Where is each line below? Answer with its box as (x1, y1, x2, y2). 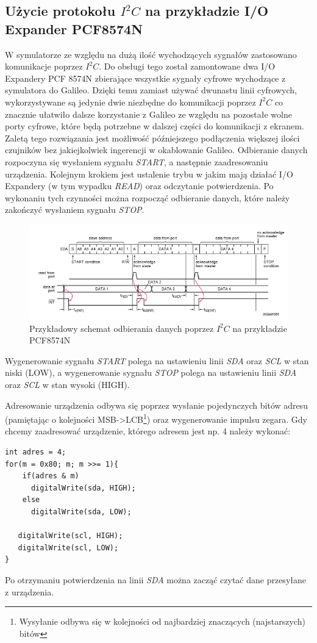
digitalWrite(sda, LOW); (30, 507, 132, 516)
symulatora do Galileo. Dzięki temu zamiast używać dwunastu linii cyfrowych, (5, 84, 297, 96)
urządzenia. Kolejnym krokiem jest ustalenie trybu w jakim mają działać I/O (5, 167, 293, 180)
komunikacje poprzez (5, 60, 83, 73)
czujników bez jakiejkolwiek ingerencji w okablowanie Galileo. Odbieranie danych (5, 143, 308, 156)
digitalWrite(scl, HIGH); (18, 531, 123, 541)
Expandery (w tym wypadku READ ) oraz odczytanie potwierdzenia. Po (5, 179, 274, 192)
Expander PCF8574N (5, 19, 143, 38)
